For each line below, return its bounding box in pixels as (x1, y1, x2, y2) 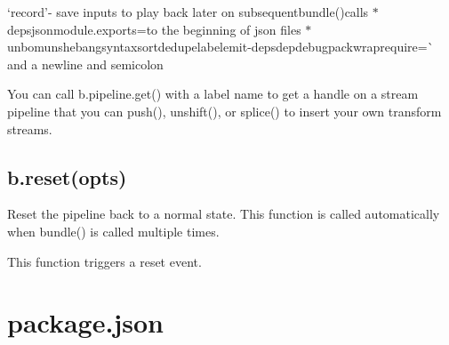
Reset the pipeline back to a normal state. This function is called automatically (7, 205, 440, 223)
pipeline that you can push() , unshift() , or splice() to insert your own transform (7, 101, 442, 120)
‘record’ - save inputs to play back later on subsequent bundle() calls (7, 3, 369, 20)
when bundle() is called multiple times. (7, 221, 220, 240)
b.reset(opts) (7, 163, 127, 190)
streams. (7, 119, 52, 138)
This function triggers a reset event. (7, 252, 202, 270)
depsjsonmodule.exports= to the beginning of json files (7, 20, 301, 38)
